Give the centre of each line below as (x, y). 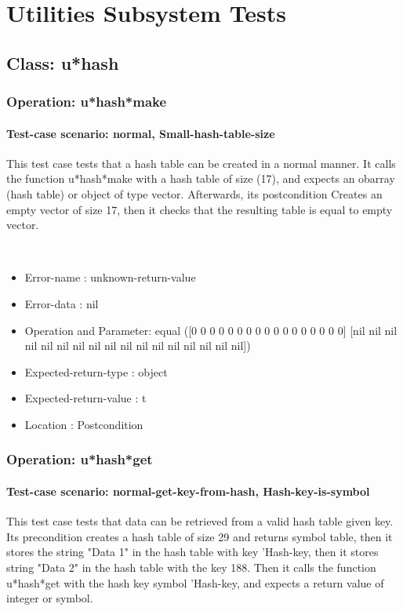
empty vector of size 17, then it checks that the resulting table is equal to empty (200, 209)
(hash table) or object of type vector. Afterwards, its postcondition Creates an (194, 193)
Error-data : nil (62, 303)
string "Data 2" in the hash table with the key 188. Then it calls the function (191, 567)
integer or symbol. (50, 598)
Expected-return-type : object (96, 371)
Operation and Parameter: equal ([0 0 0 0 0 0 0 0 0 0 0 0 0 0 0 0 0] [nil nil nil (211, 330)
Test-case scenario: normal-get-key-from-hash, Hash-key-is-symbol (188, 491)
